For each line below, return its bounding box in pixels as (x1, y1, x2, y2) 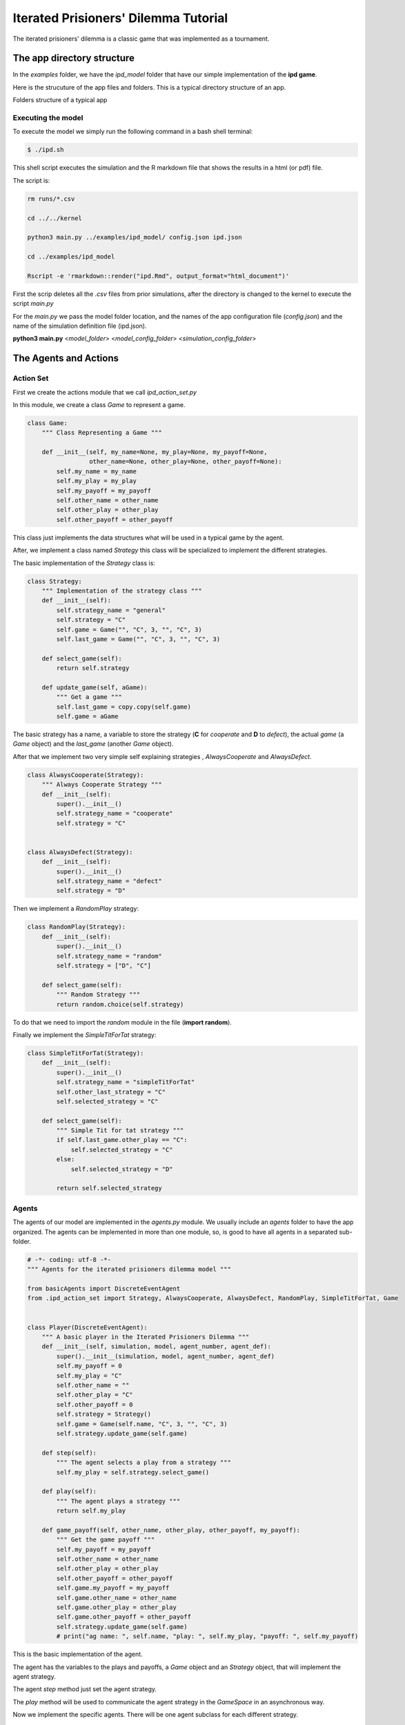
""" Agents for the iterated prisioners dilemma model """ (27, 1265, 231, 1273)
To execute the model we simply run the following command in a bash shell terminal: (12, 128, 253, 136)
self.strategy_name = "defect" (56, 877, 162, 885)
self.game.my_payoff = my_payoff (56, 1584, 170, 1592)
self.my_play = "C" (56, 1372, 122, 1379)
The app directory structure (12, 52, 135, 64)
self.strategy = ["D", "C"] (56, 962, 152, 969)
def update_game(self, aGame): (41, 683, 148, 691)
